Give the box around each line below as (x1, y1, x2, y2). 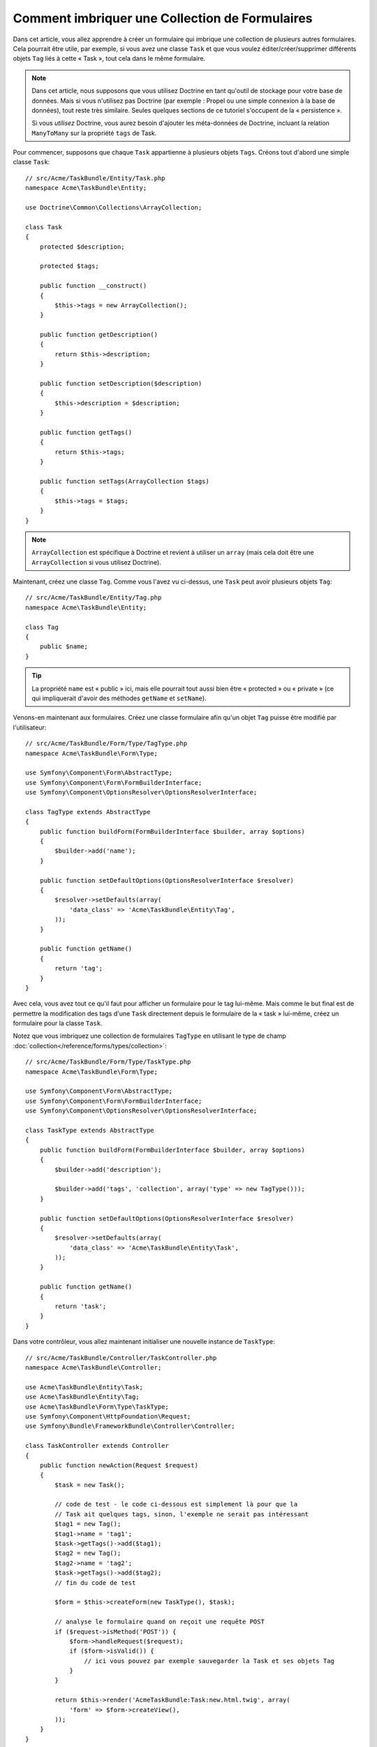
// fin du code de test (54, 1579, 136, 1586)
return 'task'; (54, 1303, 107, 1310)
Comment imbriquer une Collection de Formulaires (13, 10, 313, 26)
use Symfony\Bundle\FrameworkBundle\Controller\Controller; (25, 1422, 235, 1430)
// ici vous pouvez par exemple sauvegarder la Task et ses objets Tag (84, 1657, 335, 1665)
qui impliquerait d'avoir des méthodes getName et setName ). (31, 694, 207, 702)
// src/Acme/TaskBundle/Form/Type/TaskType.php (25, 1058, 191, 1066)
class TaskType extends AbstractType (25, 1126, 155, 1134)
